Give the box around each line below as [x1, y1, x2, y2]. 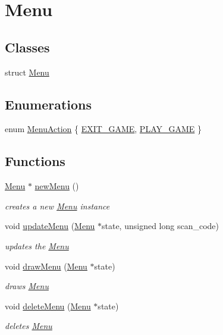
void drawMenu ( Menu [5, 259, 87, 272]
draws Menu [5, 280, 49, 292]
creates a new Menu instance [5, 199, 110, 212]
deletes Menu [5, 320, 52, 332]
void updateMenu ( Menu [5, 220, 95, 232]
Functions [5, 152, 65, 170]
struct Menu [5, 65, 49, 78]
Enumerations [5, 95, 92, 113]
